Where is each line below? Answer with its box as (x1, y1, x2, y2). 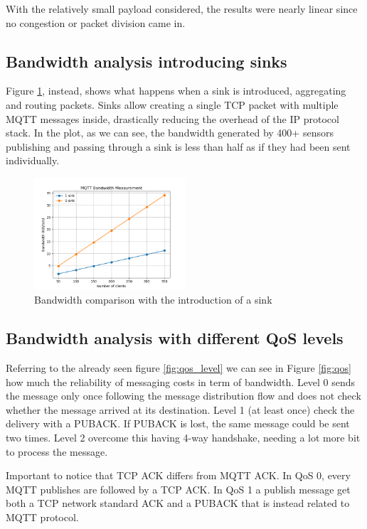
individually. (6, 153, 60, 168)
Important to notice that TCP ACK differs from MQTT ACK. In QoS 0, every (6, 468, 351, 483)
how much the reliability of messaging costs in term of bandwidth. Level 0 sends (6, 374, 356, 389)
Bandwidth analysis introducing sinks (6, 50, 287, 72)
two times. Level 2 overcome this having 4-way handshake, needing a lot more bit (6, 429, 361, 444)
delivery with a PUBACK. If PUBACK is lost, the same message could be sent (6, 416, 350, 431)
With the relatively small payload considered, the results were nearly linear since (6, 1, 358, 16)
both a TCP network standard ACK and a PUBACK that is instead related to (6, 496, 350, 511)
